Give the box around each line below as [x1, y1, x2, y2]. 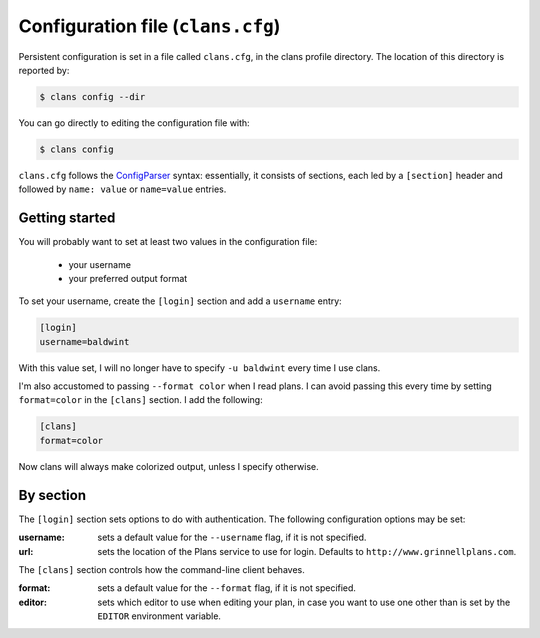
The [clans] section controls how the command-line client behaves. [18, 563, 305, 575]
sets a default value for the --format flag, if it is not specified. [97, 582, 357, 594]
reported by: [18, 64, 70, 76]
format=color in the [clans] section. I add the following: [18, 394, 264, 406]
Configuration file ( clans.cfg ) [18, 15, 281, 37]
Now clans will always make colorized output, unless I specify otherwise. [18, 460, 319, 472]
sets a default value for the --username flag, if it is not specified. [97, 531, 367, 544]
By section [18, 486, 87, 504]
